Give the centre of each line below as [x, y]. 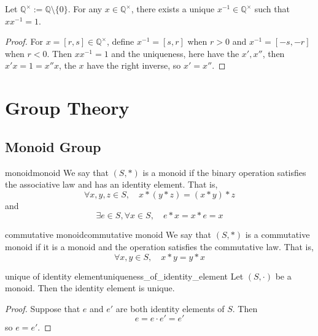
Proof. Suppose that [43, 308]
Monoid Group [53, 146]
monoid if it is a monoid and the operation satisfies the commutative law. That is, [159, 246]
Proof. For [24, 41]
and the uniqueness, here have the [175, 53]
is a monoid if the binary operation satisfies [224, 172]
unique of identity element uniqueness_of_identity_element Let [124, 276]
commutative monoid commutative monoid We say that [108, 235]
